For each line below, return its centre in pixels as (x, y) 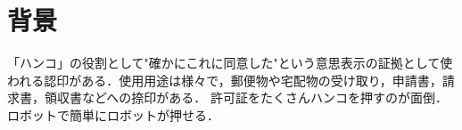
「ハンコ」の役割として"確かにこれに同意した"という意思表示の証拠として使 (230, 63)
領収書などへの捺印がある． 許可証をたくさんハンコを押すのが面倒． (246, 97)
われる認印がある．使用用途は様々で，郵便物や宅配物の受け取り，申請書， (225, 80)
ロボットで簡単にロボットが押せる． (113, 114)
